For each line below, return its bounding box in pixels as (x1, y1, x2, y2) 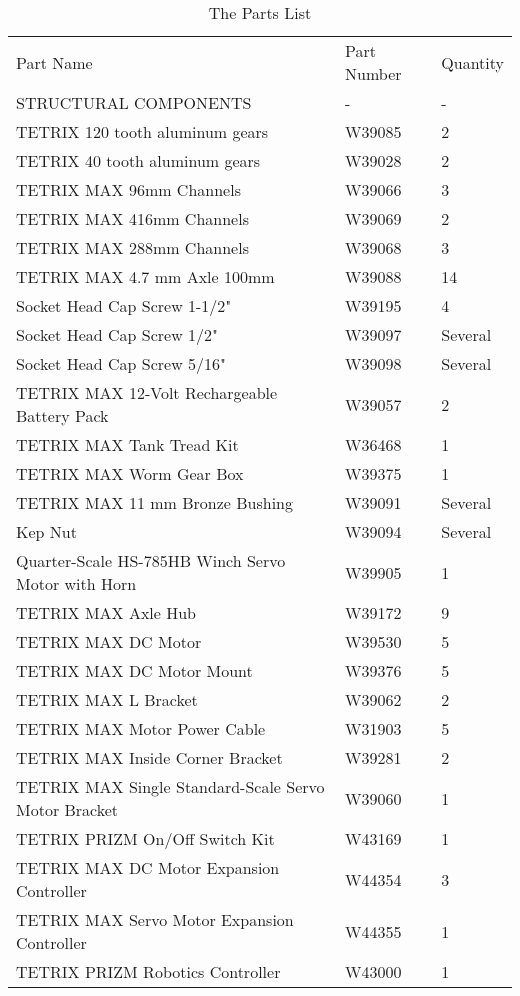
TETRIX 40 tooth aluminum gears (16, 149, 261, 172)
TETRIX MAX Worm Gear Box (16, 462, 244, 485)
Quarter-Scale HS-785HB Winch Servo (16, 549, 286, 572)
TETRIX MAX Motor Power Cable (16, 717, 266, 740)
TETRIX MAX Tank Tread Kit (16, 433, 239, 456)
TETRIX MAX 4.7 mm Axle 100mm (16, 265, 275, 288)
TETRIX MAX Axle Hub (16, 601, 197, 624)
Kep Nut (16, 520, 77, 543)
